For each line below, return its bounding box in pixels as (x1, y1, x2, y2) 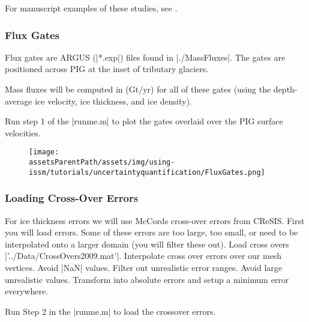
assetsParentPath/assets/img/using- (29, 158, 175, 167)
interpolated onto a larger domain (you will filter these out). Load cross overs (5, 237, 289, 250)
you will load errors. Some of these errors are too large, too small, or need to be (5, 226, 298, 238)
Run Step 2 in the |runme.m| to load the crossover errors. (5, 305, 216, 317)
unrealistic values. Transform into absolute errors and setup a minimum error (5, 273, 289, 285)
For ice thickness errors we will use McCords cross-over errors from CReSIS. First (5, 214, 305, 226)
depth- (273, 83, 298, 95)
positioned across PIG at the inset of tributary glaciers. (5, 62, 209, 75)
